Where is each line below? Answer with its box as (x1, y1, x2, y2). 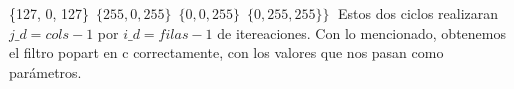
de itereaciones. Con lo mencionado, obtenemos (217, 22, 506, 43)
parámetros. (9, 61, 82, 82)
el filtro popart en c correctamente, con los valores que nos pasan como (9, 42, 444, 63)
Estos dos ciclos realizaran (338, 3, 499, 23)
